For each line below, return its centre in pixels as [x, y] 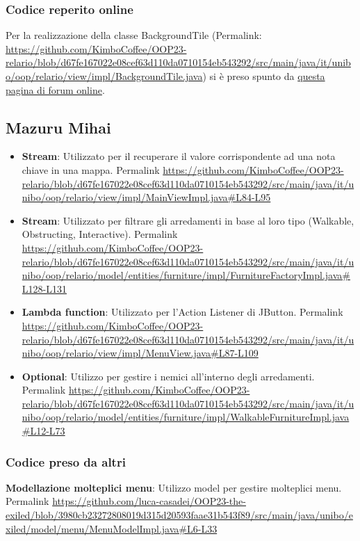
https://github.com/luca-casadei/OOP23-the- [149, 501]
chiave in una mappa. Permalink [91, 169]
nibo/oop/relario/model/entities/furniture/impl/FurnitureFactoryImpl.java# [186, 275]
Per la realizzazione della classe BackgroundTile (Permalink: [134, 35]
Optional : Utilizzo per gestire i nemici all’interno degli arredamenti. [168, 376]
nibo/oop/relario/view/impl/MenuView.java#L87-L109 [140, 353]
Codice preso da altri [66, 461]
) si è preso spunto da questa [264, 76]
